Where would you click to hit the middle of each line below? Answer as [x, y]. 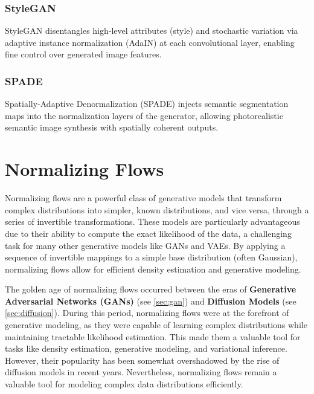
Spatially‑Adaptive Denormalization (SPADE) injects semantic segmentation [147, 104]
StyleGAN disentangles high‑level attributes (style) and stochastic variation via [152, 31]
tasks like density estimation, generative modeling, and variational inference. [146, 348]
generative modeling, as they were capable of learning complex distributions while [156, 325]
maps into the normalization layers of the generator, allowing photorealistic [144, 115]
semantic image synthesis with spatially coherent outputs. [112, 127]
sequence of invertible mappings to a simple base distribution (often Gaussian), [151, 257]
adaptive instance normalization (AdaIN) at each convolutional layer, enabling [150, 42]
